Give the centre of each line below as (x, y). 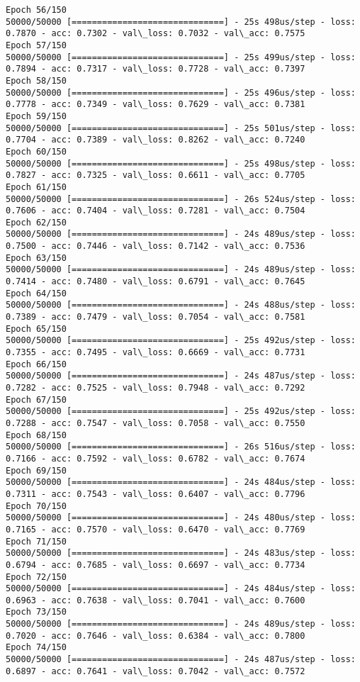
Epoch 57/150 (36, 45)
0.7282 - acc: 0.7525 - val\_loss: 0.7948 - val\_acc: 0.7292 (156, 388)
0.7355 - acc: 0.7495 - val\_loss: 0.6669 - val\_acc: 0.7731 (156, 353)
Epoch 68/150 (36, 435)
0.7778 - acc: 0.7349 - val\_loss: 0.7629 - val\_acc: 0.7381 (156, 105)
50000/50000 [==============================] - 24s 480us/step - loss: (181, 518)
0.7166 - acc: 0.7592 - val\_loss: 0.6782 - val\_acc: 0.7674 (156, 458)
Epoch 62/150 (36, 222)
